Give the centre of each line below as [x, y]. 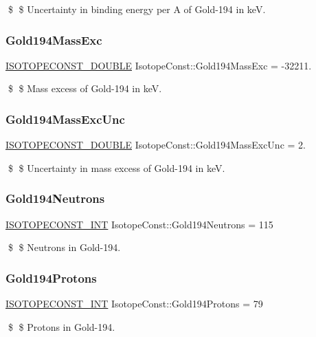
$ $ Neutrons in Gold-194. [64, 247]
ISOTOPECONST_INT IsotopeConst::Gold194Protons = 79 [134, 304]
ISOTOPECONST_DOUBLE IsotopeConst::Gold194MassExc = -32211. [159, 65]
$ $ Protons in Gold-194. [61, 326]
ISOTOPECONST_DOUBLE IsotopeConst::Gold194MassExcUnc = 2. [156, 145]
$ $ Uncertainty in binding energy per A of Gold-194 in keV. [137, 9]
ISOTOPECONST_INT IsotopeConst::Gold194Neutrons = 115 [139, 224]
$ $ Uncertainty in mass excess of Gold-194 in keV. [116, 167]
